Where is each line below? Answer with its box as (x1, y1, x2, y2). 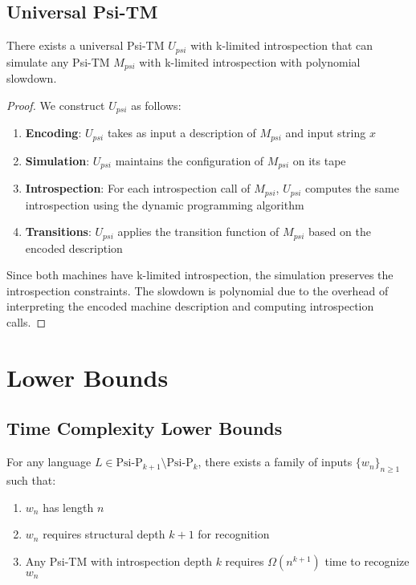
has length (43, 498, 94, 515)
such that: (6, 471, 56, 488)
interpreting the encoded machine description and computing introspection (6, 298, 374, 315)
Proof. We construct (6, 96, 105, 113)
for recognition (198, 526, 270, 542)
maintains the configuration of (115, 152, 264, 169)
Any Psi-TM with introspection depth (25, 552, 212, 569)
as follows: (131, 96, 181, 113)
